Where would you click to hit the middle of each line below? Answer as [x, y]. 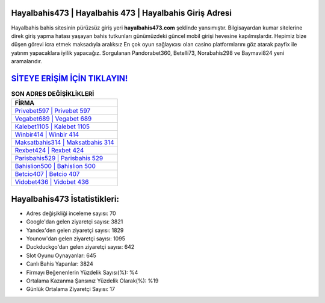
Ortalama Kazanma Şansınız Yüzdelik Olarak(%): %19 [92, 281]
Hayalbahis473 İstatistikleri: [65, 199]
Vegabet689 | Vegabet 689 [53, 119]
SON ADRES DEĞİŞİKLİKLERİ [53, 94]
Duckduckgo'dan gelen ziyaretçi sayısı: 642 [80, 247]
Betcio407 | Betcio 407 [47, 174]
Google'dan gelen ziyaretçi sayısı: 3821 [75, 222]
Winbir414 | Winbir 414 [47, 134]
